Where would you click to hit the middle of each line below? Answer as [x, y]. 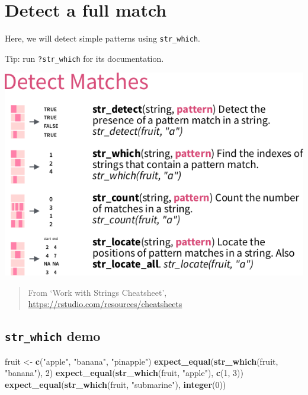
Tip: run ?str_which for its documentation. [84, 58]
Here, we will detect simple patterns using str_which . [102, 38]
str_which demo [53, 336]
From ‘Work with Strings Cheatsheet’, [97, 292]
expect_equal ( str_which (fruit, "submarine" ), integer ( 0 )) [115, 384]
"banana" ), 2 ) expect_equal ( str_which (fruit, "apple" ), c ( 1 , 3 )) [124, 373]
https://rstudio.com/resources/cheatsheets [105, 304]
